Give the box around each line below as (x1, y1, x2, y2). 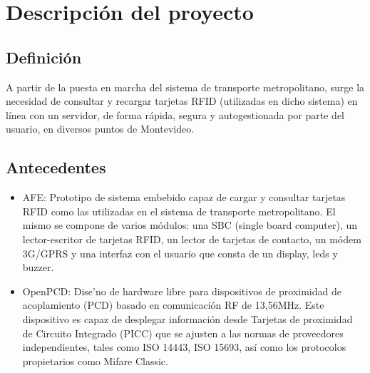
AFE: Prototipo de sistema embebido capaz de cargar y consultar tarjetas (22, 190, 346, 205)
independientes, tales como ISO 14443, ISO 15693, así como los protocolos (22, 339, 346, 354)
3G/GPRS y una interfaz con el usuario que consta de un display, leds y (22, 245, 338, 260)
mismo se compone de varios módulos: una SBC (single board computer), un (22, 218, 358, 233)
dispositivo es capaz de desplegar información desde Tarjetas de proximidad (22, 311, 353, 326)
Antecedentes (6, 156, 106, 178)
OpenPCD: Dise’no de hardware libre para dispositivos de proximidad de (22, 283, 341, 298)
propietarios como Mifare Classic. (22, 353, 168, 368)
